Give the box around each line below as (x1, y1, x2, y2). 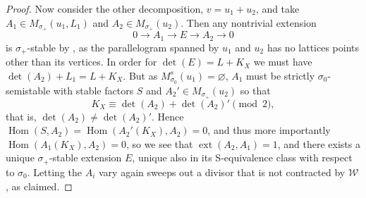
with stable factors (53, 82, 134, 97)
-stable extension (49, 150, 122, 165)
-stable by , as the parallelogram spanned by (27, 39, 219, 54)
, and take (255, 1, 300, 16)
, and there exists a (277, 136, 360, 151)
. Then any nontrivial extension (181, 15, 317, 30)
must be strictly (246, 68, 315, 82)
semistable (6, 82, 51, 97)
